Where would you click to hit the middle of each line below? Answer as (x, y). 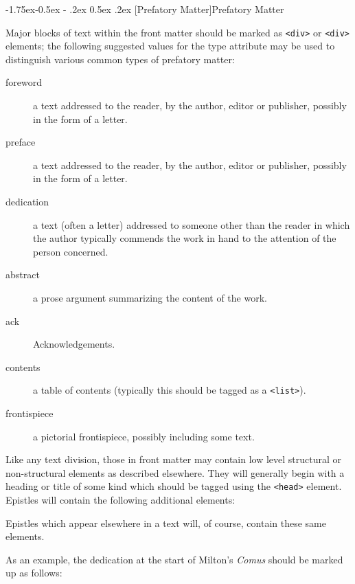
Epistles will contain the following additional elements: (121, 500)
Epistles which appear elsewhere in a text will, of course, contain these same (166, 523)
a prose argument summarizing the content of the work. (150, 297)
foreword (24, 82)
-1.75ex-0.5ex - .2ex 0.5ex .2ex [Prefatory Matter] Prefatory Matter (145, 9)
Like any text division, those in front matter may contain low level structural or (174, 459)
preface (21, 142)
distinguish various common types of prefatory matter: (120, 59)
